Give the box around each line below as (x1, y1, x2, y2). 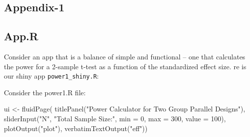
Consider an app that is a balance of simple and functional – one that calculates (4, 51, 246, 61)
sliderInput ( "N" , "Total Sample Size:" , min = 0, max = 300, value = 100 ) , (4, 113, 226, 124)
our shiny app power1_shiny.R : (4, 71, 99, 81)
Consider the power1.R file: (4, 87, 86, 97)
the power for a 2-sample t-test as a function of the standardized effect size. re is (4, 61, 247, 71)
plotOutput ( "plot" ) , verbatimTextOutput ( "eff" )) (4, 123, 148, 133)
